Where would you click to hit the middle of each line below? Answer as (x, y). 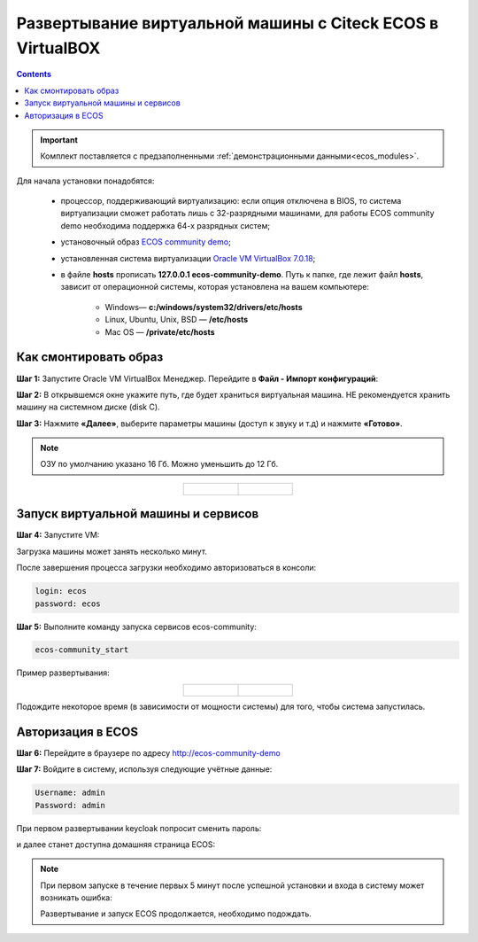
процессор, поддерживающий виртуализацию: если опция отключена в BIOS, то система (231, 201)
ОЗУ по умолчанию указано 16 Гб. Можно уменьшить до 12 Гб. (159, 464)
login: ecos (61, 591)
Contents (34, 74)
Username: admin (70, 793)
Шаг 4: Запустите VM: (58, 535)
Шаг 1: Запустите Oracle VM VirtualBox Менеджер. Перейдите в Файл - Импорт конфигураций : (197, 378)
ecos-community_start (82, 650)
